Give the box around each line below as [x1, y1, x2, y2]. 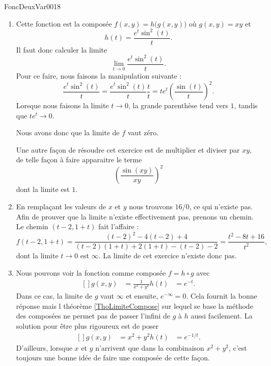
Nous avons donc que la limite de [16, 127, 120, 138]
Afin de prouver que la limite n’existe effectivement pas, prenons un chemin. [16, 211, 254, 222]
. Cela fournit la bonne [186, 290, 257, 301]
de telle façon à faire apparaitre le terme [16, 154, 142, 165]
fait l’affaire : [98, 221, 139, 232]
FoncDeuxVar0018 [4, 1, 61, 11]
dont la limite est [16, 184, 70, 194]
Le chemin [16, 221, 48, 232]
